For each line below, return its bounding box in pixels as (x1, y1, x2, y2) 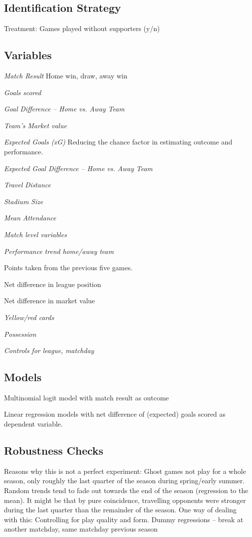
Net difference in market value (4, 295, 95, 306)
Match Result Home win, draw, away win (4, 71, 127, 80)
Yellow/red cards (4, 312, 54, 322)
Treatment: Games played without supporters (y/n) (4, 23, 160, 34)
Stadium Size (4, 196, 43, 206)
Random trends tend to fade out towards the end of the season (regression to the (4, 485, 249, 496)
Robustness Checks (4, 443, 103, 458)
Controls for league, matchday (4, 345, 94, 356)
